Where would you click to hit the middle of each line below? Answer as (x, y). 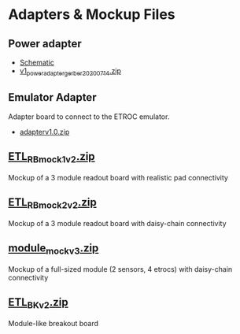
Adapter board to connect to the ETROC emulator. (89, 117)
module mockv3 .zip (54, 249)
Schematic (37, 62)
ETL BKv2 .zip (38, 303)
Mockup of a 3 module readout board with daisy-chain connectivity (117, 223)
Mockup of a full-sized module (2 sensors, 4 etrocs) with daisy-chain (120, 269)
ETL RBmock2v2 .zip (52, 203)
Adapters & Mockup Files (92, 15)
